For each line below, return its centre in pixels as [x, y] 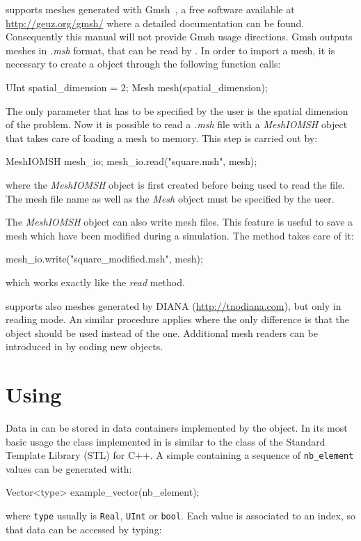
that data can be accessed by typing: [84, 529]
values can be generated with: [69, 468]
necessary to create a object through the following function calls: [143, 64]
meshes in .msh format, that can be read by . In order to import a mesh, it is [170, 50]
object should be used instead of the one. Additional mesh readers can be [162, 332]
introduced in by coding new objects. [85, 346]
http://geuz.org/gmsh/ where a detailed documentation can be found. [155, 23]
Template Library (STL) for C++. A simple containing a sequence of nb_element [180, 455]
